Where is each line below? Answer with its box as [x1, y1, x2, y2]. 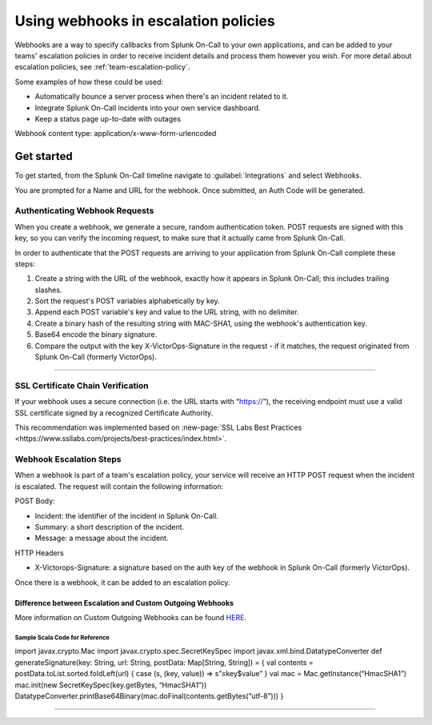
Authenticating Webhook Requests [14, 205, 154, 216]
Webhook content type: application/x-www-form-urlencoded [14, 129, 217, 138]
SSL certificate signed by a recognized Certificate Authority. [14, 408, 214, 418]
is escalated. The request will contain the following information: [14, 481, 224, 491]
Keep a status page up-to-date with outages [34, 114, 182, 123]
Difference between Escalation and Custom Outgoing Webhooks [14, 598, 234, 607]
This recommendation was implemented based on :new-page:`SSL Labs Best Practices [14, 423, 302, 432]
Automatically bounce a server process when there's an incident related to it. [34, 92, 289, 102]
